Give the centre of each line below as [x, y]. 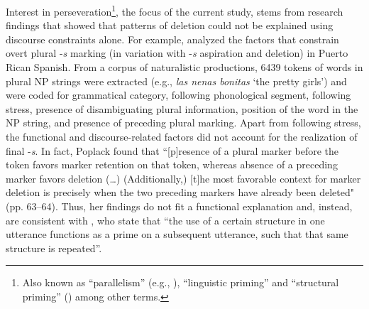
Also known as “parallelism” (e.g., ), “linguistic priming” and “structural [181, 282]
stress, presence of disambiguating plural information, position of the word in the [182, 108]
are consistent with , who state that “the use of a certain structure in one [165, 220]
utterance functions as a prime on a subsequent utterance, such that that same [177, 234]
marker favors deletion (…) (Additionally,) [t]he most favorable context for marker [183, 178]
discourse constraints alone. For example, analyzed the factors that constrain [172, 39]
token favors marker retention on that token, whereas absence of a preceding [172, 164]
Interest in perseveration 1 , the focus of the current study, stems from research [175, 10]
